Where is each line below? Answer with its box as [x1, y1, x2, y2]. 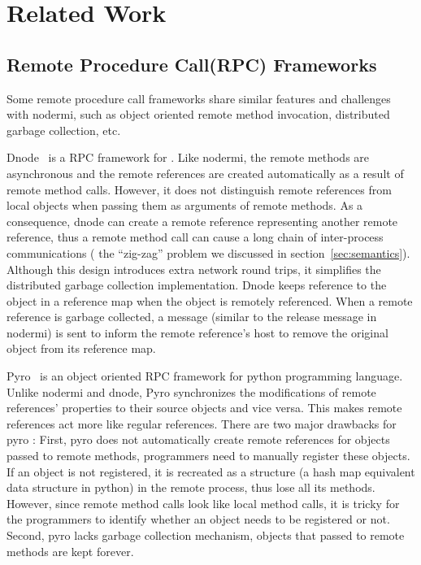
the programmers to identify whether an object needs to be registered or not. [7, 511, 390, 528]
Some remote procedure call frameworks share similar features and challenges [7, 89, 391, 106]
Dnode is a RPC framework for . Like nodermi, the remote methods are [7, 149, 370, 166]
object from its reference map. [7, 340, 156, 357]
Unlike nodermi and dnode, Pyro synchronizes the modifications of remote [7, 383, 376, 400]
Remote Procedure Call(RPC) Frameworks [7, 51, 377, 76]
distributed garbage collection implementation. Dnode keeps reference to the [7, 276, 387, 293]
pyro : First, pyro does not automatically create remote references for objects [7, 431, 390, 448]
